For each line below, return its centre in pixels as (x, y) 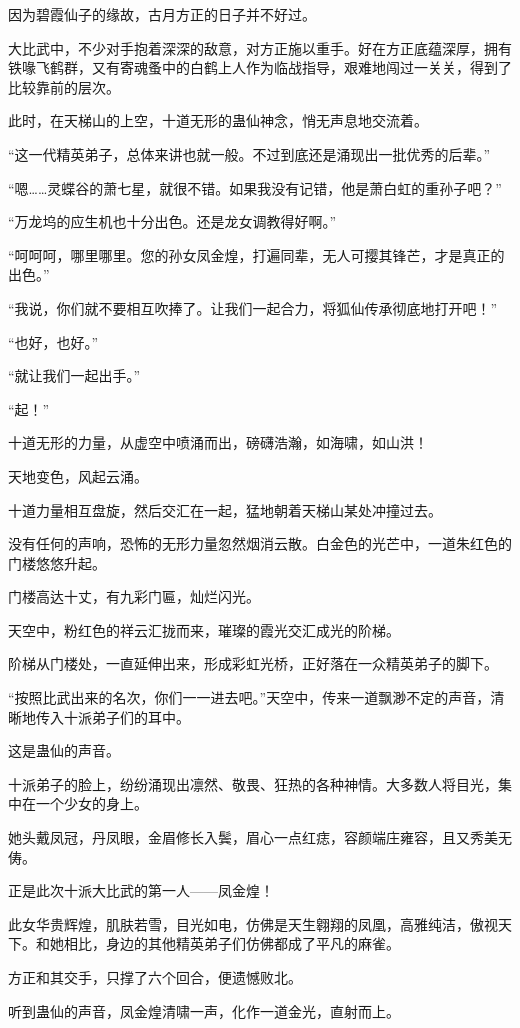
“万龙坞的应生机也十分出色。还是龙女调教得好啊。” (172, 221)
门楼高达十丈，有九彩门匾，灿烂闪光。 (134, 596)
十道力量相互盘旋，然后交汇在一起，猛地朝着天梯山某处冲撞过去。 (225, 509)
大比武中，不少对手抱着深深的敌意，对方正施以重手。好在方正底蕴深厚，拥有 (260, 47)
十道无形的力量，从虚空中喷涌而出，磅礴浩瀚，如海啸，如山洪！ (218, 442)
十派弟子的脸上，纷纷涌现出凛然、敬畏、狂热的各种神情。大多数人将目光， (253, 783)
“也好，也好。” (53, 341)
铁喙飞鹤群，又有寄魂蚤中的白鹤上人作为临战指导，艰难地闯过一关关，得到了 (260, 67)
